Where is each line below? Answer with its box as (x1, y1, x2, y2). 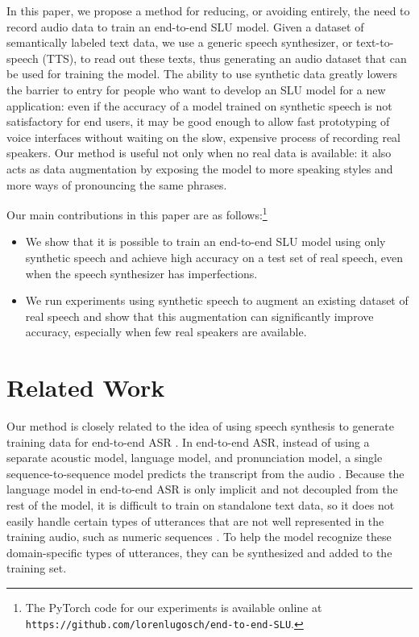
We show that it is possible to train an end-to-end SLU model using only (25, 233, 386, 250)
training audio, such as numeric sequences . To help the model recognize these (6, 528, 392, 545)
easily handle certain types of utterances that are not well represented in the (6, 512, 384, 529)
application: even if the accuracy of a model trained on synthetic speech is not (6, 97, 392, 114)
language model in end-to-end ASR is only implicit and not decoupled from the (6, 481, 398, 498)
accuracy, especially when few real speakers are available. (25, 323, 307, 340)
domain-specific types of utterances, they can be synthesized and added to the (6, 543, 392, 560)
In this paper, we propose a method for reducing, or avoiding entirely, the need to (6, 2, 410, 19)
